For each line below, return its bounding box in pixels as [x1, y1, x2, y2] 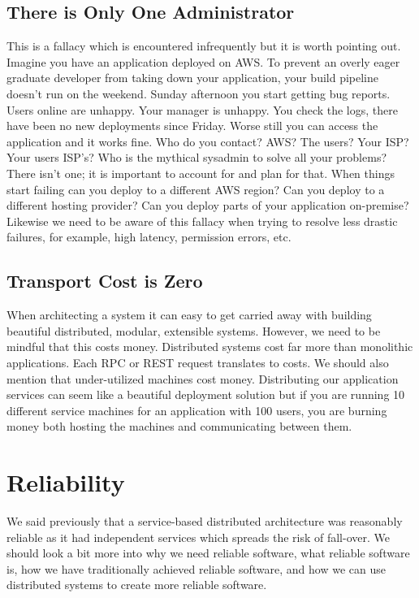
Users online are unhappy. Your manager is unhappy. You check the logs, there [6, 101, 398, 118]
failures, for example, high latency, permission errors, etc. [6, 228, 292, 245]
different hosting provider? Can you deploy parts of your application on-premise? [6, 197, 409, 214]
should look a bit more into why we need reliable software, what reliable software [6, 544, 410, 561]
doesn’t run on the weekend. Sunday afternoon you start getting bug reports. [6, 84, 391, 102]
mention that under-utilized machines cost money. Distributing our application [6, 370, 399, 387]
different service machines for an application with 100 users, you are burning [6, 401, 387, 418]
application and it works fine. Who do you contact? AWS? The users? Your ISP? [6, 132, 409, 149]
